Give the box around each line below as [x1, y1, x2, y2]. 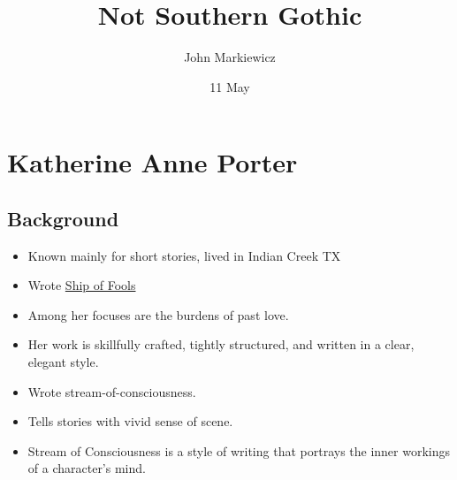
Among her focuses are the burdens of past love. [27, 305, 289, 324]
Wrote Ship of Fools [27, 276, 136, 294]
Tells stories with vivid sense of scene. [27, 412, 233, 430]
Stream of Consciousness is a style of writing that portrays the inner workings [27, 441, 451, 460]
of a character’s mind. [27, 459, 146, 477]
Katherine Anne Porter [7, 144, 298, 180]
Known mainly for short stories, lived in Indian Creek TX [27, 246, 341, 264]
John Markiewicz [184, 48, 276, 66]
